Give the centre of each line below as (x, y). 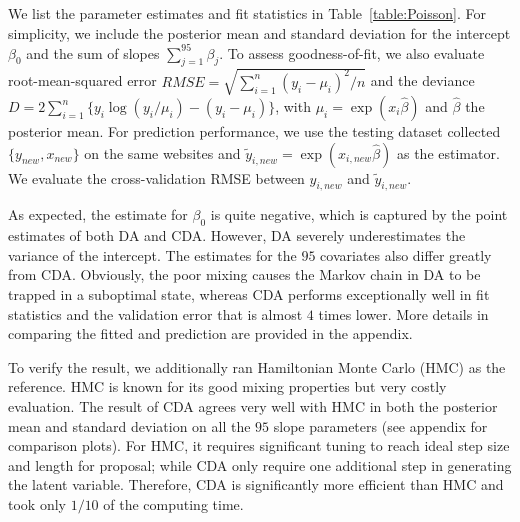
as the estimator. (448, 152)
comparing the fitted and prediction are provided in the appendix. (210, 333)
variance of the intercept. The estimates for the (152, 254)
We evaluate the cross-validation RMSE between (156, 177)
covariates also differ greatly (406, 254)
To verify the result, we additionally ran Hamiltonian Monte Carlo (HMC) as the (257, 366)
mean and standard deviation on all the (129, 425)
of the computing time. (173, 503)
